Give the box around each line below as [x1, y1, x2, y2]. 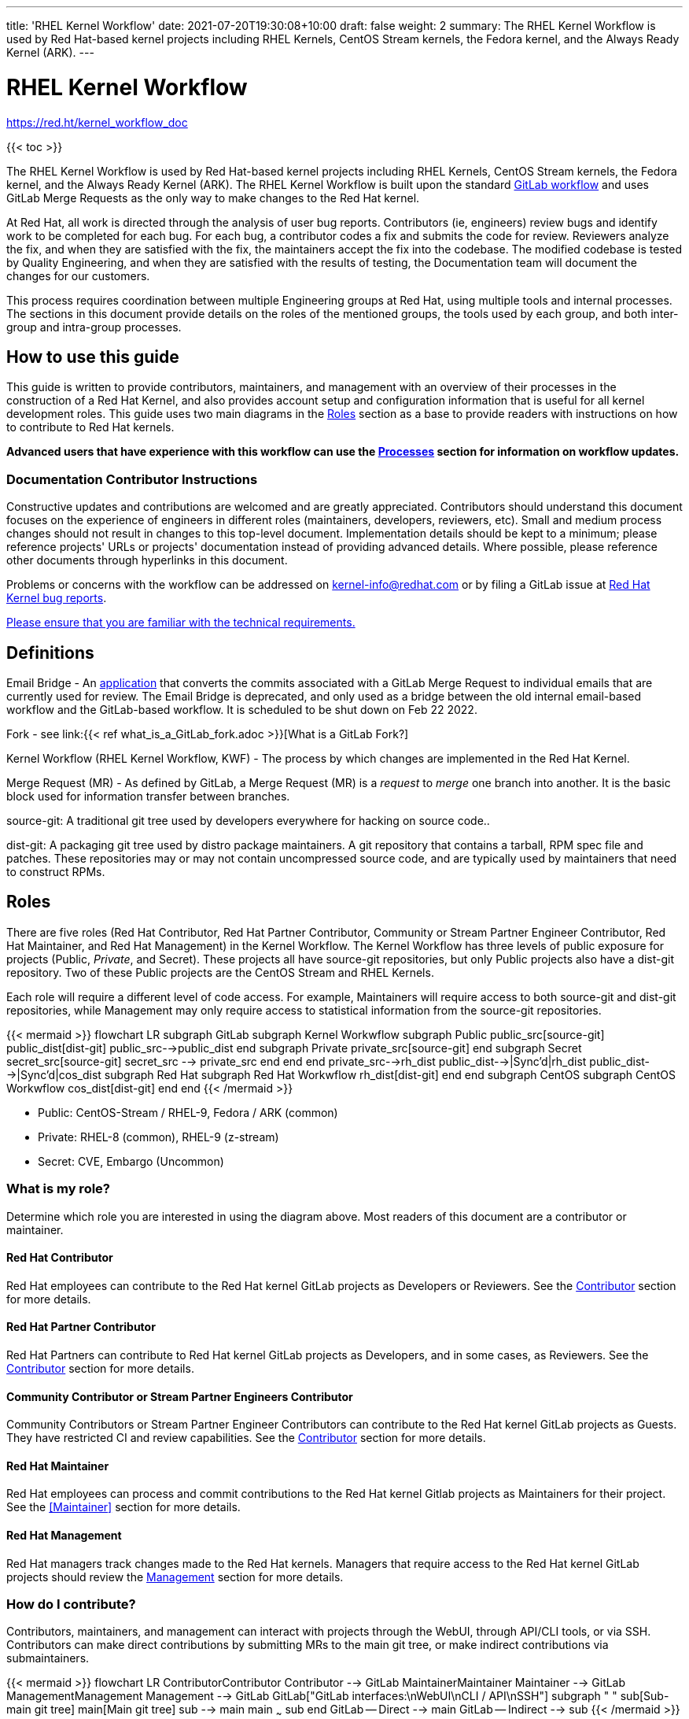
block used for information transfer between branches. [6, 789, 290, 803]
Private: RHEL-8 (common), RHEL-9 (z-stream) [38, 1129, 279, 1144]
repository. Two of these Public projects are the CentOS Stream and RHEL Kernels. [6, 965, 434, 979]
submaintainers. [6, 1651, 90, 1665]
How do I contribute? [6, 1596, 136, 1612]
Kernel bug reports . [6, 591, 107, 605]
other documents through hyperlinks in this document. [6, 553, 288, 567]
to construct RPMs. [6, 864, 105, 878]
